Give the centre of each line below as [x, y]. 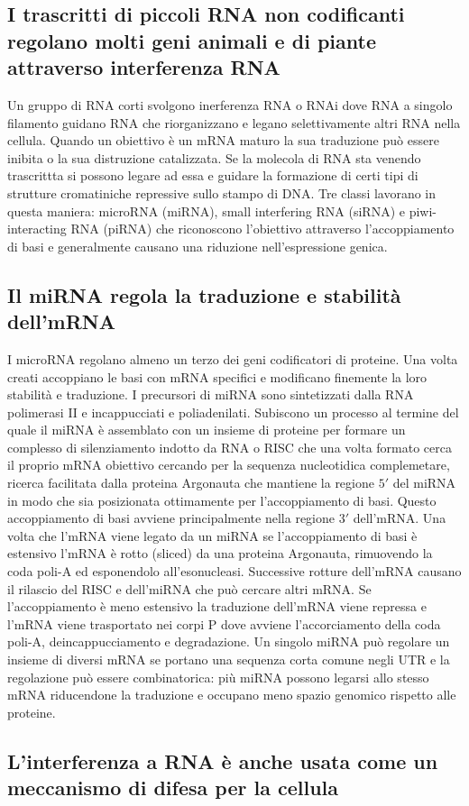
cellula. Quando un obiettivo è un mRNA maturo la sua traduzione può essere [223, 140]
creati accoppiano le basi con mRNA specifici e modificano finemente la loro [217, 376]
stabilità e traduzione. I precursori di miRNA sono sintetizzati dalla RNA [211, 394]
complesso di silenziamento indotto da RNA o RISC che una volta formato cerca [230, 447]
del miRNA [424, 483]
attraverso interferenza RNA [144, 67]
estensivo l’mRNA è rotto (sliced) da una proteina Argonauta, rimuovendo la [220, 553]
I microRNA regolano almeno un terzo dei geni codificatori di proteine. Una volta [233, 358]
